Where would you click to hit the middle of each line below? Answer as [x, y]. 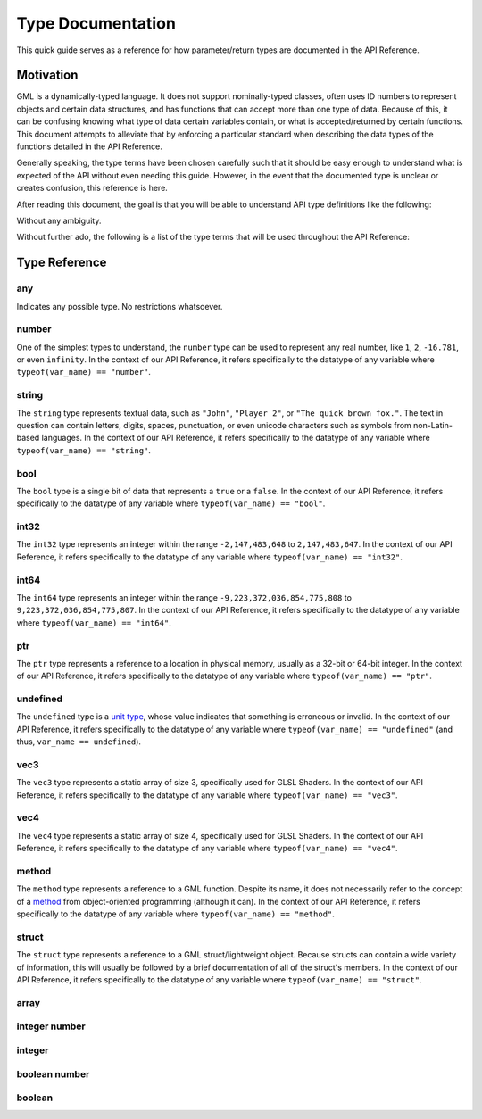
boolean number [53, 1073]
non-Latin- [433, 425]
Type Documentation [96, 23]
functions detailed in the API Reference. [89, 146]
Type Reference [62, 263]
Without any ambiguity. [59, 220]
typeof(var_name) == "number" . [84, 372]
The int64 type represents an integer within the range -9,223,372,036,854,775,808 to [184, 597]
